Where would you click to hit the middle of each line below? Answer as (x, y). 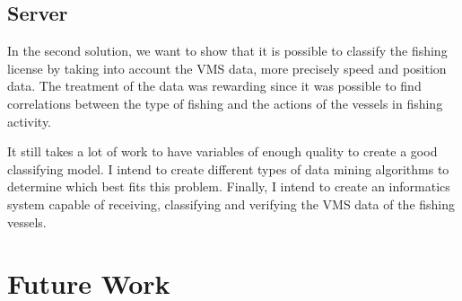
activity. (30, 121)
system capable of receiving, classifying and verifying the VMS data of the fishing (231, 204)
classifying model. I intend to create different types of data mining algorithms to (228, 168)
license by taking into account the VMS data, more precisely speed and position (227, 68)
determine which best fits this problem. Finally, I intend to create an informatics (229, 186)
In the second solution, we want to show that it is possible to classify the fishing (227, 51)
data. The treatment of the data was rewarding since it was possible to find (214, 86)
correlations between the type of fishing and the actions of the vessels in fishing (225, 103)
